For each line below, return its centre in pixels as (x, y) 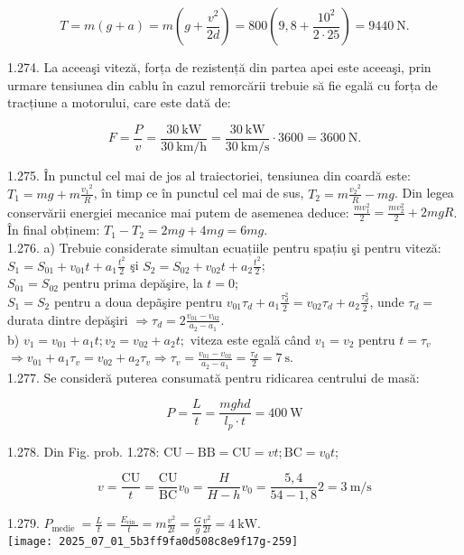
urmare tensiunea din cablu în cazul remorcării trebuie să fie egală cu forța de (223, 84)
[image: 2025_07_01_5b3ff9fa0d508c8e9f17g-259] (153, 542)
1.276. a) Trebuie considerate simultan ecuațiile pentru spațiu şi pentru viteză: (224, 247)
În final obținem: (54, 230)
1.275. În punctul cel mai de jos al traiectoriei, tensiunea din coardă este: (209, 175)
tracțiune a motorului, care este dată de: (119, 102)
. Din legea (424, 193)
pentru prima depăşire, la (133, 283)
